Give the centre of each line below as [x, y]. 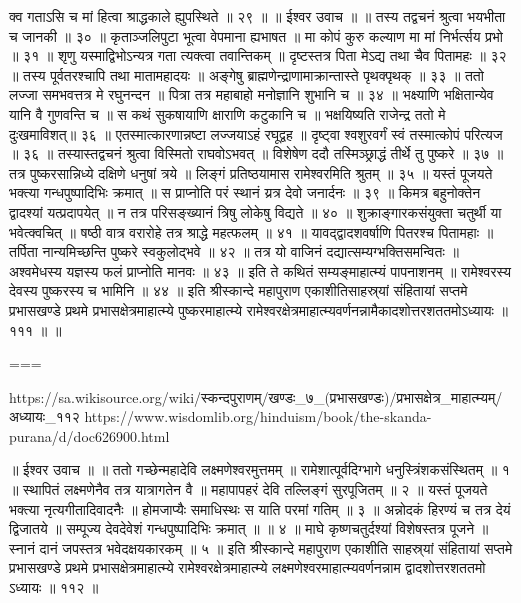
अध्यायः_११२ [44, 416]
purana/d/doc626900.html [89, 435]
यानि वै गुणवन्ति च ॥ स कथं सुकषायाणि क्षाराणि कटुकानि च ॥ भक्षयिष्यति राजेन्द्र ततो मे [227, 113]
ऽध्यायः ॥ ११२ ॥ [54, 587]
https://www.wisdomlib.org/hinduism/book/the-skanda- [258, 416]
